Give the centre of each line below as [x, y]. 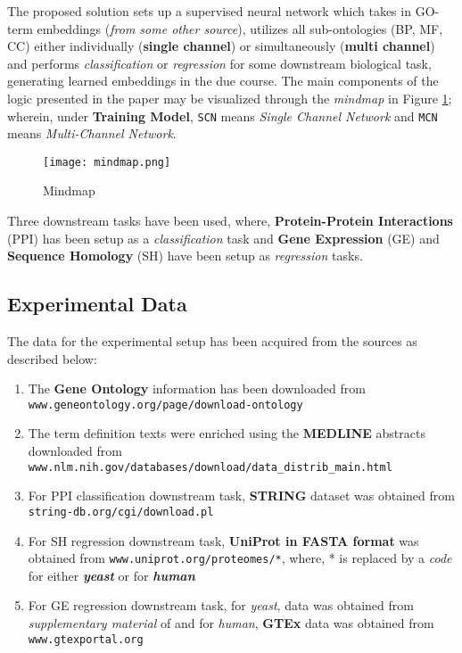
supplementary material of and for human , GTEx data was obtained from [231, 623]
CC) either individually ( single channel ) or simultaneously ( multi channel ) [221, 46]
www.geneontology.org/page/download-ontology [165, 405]
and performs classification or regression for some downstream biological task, [219, 63]
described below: [52, 358]
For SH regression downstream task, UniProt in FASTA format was [223, 540]
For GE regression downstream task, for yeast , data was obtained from [221, 605]
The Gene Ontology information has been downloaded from [197, 388]
